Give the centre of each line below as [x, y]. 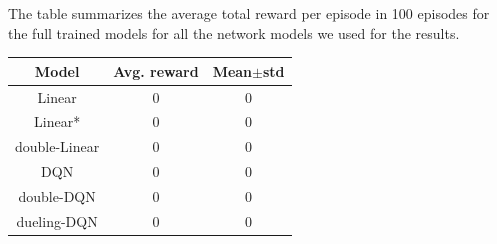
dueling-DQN [57, 220]
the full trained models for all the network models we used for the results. [234, 32]
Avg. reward [156, 70]
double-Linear [57, 146]
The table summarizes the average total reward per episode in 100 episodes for [249, 13]
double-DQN [57, 195]
